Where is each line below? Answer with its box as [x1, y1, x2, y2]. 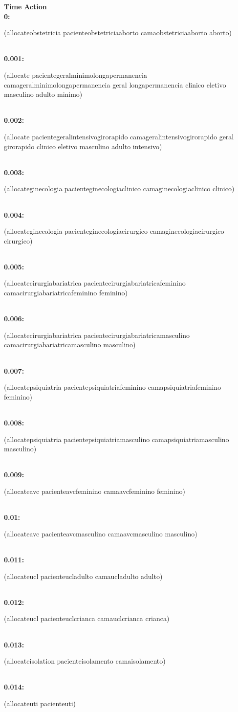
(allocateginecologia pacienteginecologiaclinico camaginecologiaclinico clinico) [4, 183, 235, 194]
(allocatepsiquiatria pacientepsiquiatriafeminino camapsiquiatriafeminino [4, 382, 221, 392]
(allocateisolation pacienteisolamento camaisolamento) [4, 656, 166, 666]
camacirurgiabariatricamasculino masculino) [4, 339, 136, 350]
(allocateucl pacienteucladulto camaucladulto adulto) [4, 571, 163, 581]
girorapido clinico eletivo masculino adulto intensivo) [4, 141, 162, 151]
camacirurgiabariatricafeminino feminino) [4, 288, 128, 298]
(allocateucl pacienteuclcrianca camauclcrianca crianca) [4, 613, 170, 623]
